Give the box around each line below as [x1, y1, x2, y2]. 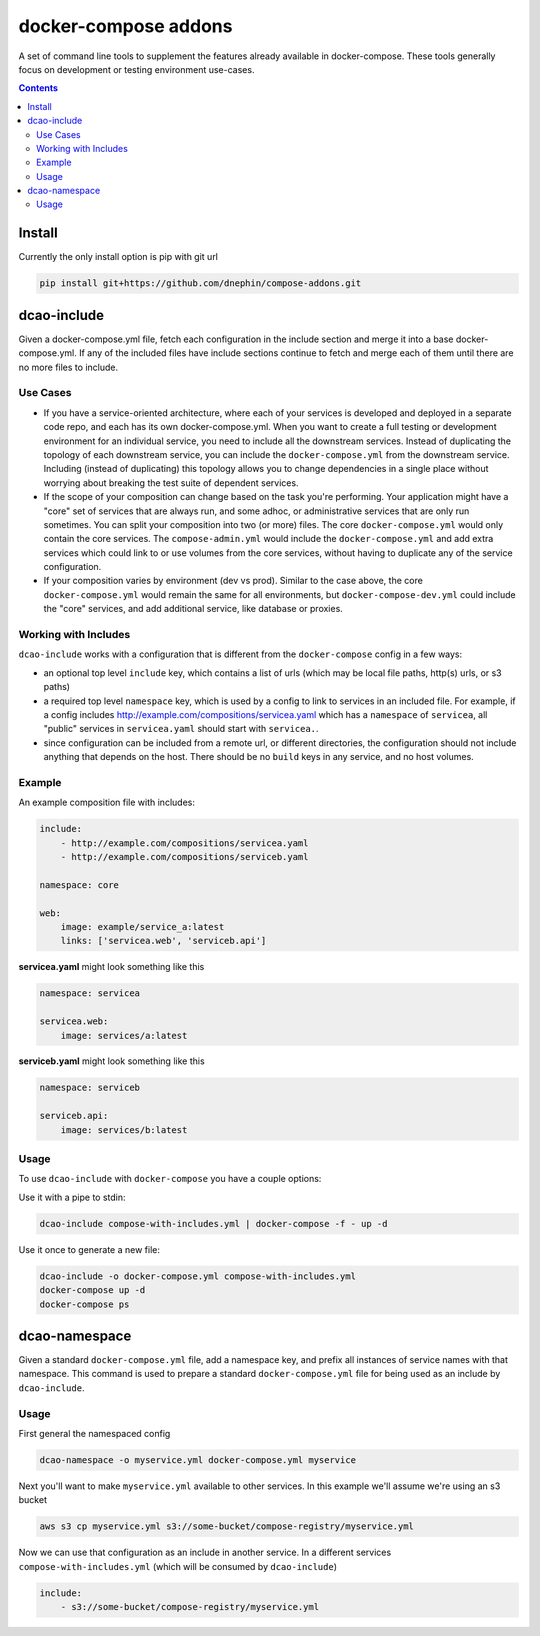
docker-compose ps [39, 1298, 130, 1310]
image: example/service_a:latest [60, 921, 225, 932]
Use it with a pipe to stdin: [18, 1191, 126, 1203]
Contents [18, 82, 59, 94]
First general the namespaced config [18, 1427, 171, 1439]
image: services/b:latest [60, 1124, 188, 1135]
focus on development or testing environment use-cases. [18, 63, 255, 75]
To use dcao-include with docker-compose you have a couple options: [18, 1173, 322, 1185]
